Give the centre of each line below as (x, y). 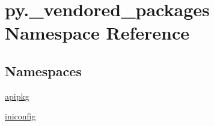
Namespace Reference (97, 33)
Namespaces (43, 70)
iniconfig (20, 116)
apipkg (17, 96)
